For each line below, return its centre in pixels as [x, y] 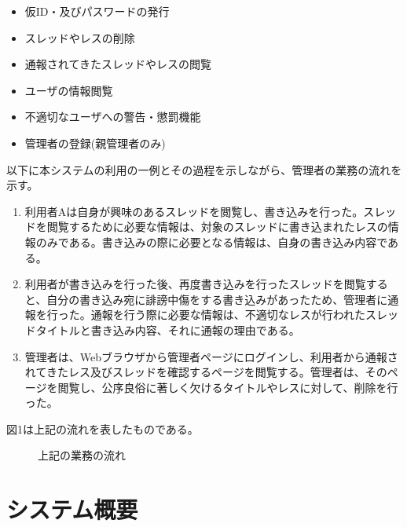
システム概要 [72, 509]
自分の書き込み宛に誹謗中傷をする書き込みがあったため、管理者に [217, 299]
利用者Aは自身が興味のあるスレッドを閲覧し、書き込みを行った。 [194, 211]
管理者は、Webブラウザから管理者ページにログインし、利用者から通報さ [211, 356]
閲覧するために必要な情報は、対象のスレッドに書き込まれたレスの [217, 227]
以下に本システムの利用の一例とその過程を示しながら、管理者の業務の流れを [204, 169]
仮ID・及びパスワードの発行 [97, 11]
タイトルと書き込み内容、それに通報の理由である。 [168, 329]
